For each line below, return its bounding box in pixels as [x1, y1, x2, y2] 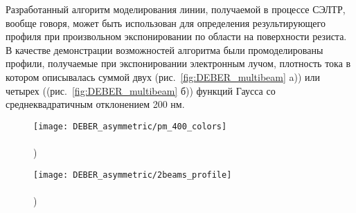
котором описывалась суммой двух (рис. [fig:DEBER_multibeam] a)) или [6, 69, 321, 84]
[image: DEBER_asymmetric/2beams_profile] [33, 169, 232, 180]
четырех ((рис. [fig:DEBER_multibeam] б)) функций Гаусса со [6, 83, 276, 98]
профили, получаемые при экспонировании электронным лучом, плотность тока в [6, 56, 351, 71]
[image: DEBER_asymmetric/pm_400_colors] [33, 121, 227, 131]
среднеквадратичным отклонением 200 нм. [6, 97, 185, 111]
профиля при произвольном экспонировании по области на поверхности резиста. [6, 29, 347, 44]
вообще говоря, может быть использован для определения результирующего [6, 15, 326, 30]
